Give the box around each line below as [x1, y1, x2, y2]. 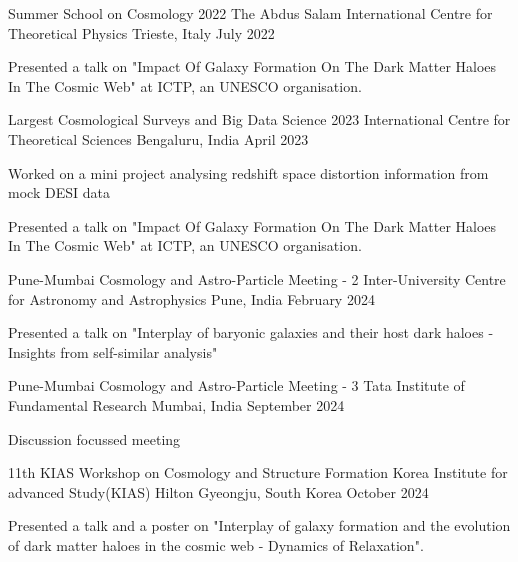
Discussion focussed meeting [8, 428, 181, 449]
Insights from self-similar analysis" [8, 341, 218, 362]
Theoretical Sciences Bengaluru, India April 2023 [8, 128, 309, 149]
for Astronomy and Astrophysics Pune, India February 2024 [8, 288, 375, 309]
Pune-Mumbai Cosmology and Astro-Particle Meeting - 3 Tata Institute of [8, 375, 465, 396]
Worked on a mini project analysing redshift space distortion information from [8, 162, 489, 183]
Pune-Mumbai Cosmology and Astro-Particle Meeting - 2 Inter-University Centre [8, 268, 506, 289]
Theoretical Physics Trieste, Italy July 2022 [8, 22, 275, 43]
